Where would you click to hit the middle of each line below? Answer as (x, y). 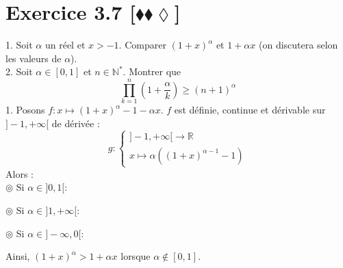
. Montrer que (152, 71)
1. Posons (25, 110)
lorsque (136, 256)
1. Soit (19, 45)
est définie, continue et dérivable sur (250, 110)
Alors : (20, 173)
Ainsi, (18, 256)
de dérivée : (76, 123)
